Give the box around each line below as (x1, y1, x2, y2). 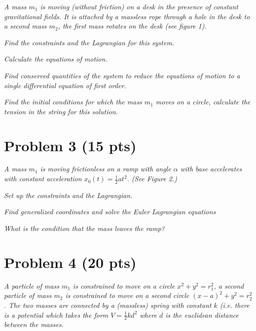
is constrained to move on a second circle (65, 290, 189, 300)
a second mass (4, 21, 47, 31)
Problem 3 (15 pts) (4, 135, 137, 155)
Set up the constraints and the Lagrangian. (4, 190, 133, 200)
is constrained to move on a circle (73, 280, 175, 291)
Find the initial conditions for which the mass (4, 97, 142, 107)
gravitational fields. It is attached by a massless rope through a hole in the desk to (4, 11, 250, 21)
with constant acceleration (4, 173, 82, 184)
